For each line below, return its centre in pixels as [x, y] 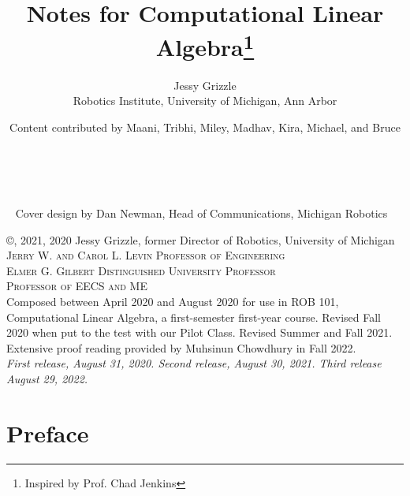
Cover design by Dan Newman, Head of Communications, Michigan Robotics [201, 213]
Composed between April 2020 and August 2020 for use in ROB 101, [173, 301]
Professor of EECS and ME [77, 286]
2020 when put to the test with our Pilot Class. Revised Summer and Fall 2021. [199, 332]
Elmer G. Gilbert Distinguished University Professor [141, 270]
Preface [48, 433]
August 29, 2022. [47, 378]
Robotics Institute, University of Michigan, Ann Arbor [205, 101]
